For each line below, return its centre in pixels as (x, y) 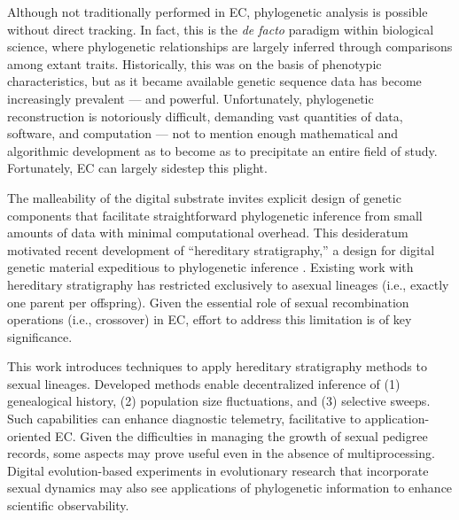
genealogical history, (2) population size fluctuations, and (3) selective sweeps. (219, 401)
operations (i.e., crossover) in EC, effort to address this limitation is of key (210, 319)
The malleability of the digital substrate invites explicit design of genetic (204, 197)
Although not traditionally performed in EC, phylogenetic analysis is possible (218, 12)
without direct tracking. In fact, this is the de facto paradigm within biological (221, 29)
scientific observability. (68, 505)
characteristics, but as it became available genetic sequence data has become (214, 81)
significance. (40, 336)
